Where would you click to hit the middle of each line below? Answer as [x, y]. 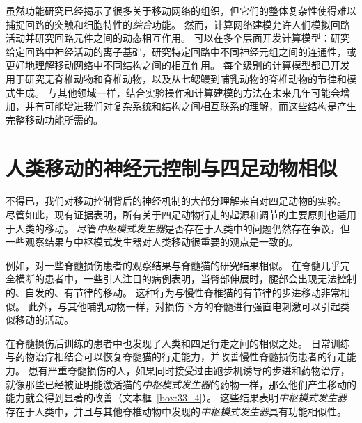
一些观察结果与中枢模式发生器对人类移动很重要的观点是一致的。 [152, 242]
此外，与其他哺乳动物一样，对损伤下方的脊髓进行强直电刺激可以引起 [184, 306]
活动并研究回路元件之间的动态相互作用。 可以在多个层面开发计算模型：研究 [178, 38]
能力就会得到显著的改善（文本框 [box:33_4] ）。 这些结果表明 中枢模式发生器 [176, 398]
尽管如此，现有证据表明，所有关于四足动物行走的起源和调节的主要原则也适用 [181, 215]
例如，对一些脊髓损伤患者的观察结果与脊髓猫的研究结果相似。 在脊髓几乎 [173, 265]
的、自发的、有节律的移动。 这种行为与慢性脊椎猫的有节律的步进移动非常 [173, 293]
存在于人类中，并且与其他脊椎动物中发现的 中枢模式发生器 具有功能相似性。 [176, 411]
